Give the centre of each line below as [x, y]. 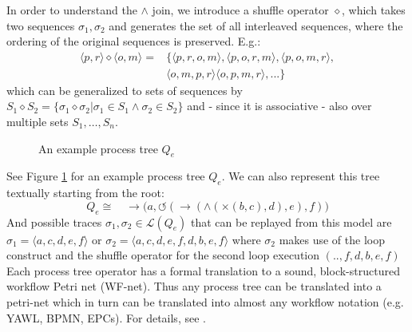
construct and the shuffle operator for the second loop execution [163, 255]
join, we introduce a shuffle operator [240, 10]
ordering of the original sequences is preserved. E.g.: [134, 41]
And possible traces [54, 221]
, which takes [374, 10]
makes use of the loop [332, 239]
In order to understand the [72, 10]
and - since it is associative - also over [279, 106]
